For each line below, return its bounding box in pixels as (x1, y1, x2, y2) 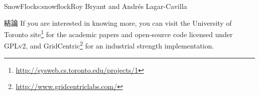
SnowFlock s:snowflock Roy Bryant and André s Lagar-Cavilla (4, 1, 187, 11)
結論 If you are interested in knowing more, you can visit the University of (4, 17, 232, 28)
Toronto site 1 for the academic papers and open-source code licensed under (4, 28, 233, 39)
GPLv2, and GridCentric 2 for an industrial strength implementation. (4, 39, 214, 51)
